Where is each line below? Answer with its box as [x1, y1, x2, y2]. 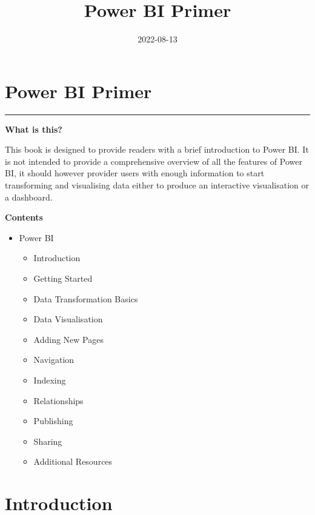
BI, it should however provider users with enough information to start [5, 167, 265, 179]
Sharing [33, 434, 62, 447]
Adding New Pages [33, 333, 104, 345]
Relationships [33, 394, 84, 407]
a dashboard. [5, 190, 53, 203]
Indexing [33, 373, 66, 386]
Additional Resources [33, 455, 113, 468]
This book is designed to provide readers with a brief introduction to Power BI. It [5, 143, 309, 156]
